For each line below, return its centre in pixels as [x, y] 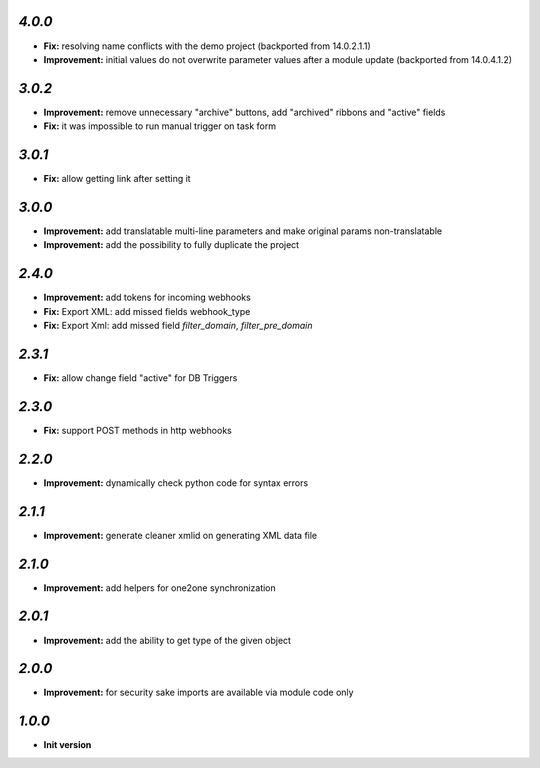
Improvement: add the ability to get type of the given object [167, 640]
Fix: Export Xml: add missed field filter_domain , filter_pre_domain [178, 326]
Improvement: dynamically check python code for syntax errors [176, 482]
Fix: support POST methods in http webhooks [137, 430]
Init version [67, 745]
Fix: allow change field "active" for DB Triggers [140, 378]
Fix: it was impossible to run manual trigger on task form [160, 126]
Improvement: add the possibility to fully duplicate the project [171, 245]
